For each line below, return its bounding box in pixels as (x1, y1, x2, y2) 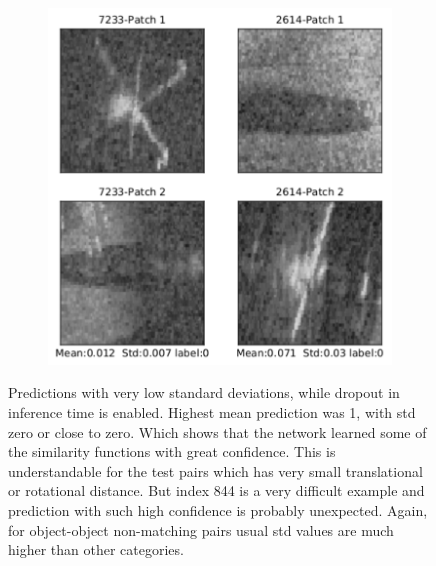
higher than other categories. (8, 539, 184, 560)
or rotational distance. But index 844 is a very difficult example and (8, 480, 425, 501)
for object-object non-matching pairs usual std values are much (8, 519, 394, 540)
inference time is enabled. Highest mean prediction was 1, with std (8, 401, 416, 422)
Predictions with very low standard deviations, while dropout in (8, 382, 400, 403)
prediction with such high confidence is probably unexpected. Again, (8, 499, 428, 520)
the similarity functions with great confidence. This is (8, 441, 336, 462)
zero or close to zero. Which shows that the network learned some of (8, 421, 427, 442)
